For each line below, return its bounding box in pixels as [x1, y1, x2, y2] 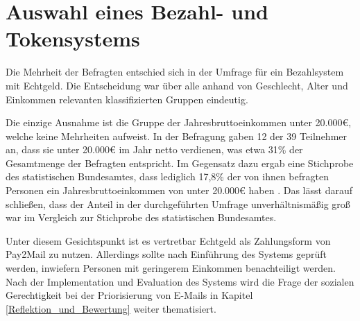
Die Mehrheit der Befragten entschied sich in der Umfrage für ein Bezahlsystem [6, 64, 344, 79]
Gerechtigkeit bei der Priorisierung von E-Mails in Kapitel [6, 288, 253, 302]
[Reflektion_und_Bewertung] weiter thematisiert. [6, 301, 216, 315]
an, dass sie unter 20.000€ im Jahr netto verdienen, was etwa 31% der [6, 142, 303, 157]
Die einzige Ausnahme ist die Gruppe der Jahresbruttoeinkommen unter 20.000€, [6, 115, 352, 130]
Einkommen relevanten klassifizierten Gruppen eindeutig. [6, 92, 248, 106]
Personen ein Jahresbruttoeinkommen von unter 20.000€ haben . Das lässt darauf [6, 183, 352, 198]
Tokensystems [6, 24, 140, 53]
